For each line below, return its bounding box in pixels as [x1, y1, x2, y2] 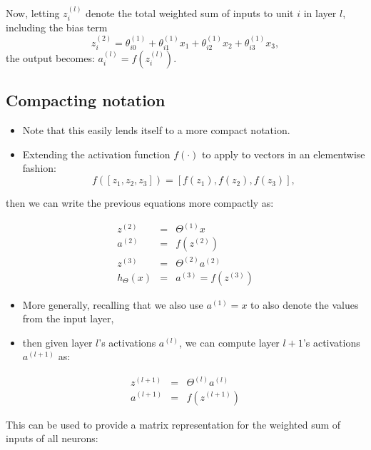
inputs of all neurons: [6, 431, 98, 446]
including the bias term [6, 20, 108, 35]
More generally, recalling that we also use [22, 297, 203, 312]
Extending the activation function [22, 146, 171, 161]
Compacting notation [6, 89, 166, 111]
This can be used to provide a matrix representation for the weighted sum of [6, 416, 341, 431]
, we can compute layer [179, 334, 280, 349]
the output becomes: [6, 51, 95, 66]
